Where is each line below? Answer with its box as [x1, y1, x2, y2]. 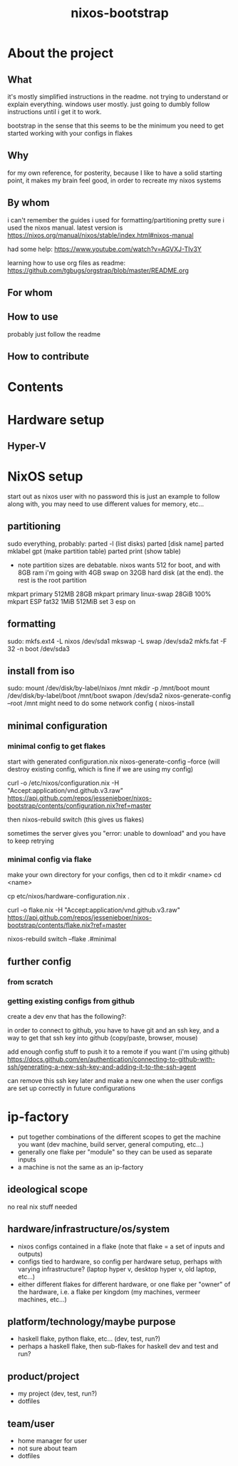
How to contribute [7, 351, 90, 363]
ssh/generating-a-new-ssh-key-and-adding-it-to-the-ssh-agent [7, 1062, 197, 1071]
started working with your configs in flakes [7, 129, 133, 137]
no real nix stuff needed [7, 1202, 78, 1211]
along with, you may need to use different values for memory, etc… [7, 499, 205, 508]
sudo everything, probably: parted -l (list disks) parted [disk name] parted [7, 539, 224, 548]
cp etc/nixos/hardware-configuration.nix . [7, 892, 130, 901]
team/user [7, 1418, 55, 1430]
